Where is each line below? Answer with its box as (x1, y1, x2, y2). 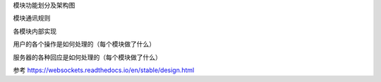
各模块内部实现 (13, 27, 56, 35)
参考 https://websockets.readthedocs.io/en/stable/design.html (13, 66, 195, 74)
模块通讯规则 (13, 14, 51, 23)
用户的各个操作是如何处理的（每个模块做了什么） (13, 40, 155, 49)
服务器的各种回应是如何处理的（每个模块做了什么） (13, 53, 162, 61)
